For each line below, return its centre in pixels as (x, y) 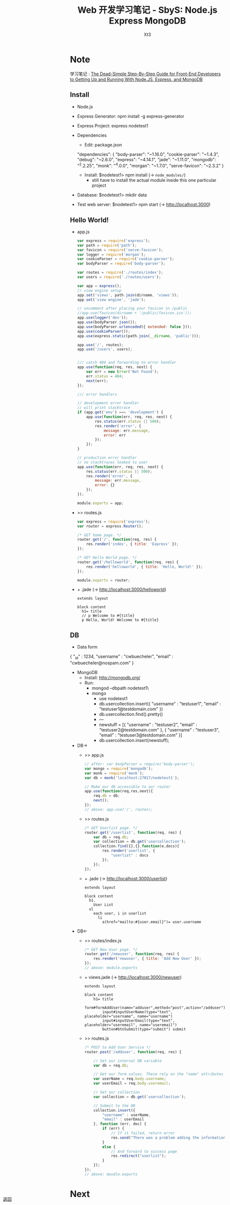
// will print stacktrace (103, 408)
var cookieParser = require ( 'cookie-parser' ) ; (126, 259)
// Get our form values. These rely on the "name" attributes (158, 1074)
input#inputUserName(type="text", (137, 1012)
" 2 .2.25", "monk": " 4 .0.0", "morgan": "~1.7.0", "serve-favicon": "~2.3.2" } (150, 165)
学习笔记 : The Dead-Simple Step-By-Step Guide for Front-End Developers (145, 74)
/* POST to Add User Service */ (117, 1047)
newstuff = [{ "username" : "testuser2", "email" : (148, 725)
